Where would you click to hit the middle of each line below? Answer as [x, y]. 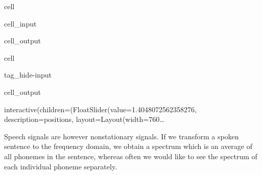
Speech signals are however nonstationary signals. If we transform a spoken [122, 136]
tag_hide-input [28, 75]
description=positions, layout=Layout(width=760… [84, 119]
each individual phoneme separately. [61, 166]
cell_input [20, 23]
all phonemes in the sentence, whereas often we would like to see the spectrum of [131, 156]
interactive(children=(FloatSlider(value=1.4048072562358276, [100, 109]
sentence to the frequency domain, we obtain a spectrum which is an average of [128, 146]
